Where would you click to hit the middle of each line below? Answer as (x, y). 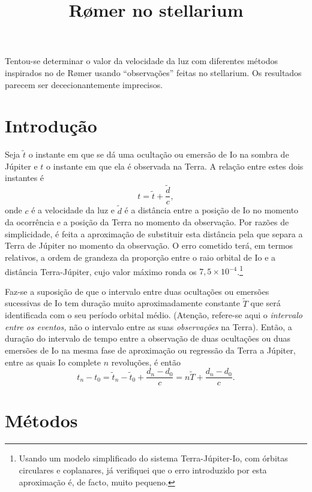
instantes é (25, 178)
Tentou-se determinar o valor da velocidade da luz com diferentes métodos (141, 61)
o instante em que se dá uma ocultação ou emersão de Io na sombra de (159, 154)
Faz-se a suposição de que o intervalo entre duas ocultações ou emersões (137, 291)
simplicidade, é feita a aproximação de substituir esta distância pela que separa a (154, 233)
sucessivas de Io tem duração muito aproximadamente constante (123, 303)
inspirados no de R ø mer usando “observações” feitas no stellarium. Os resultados (153, 72)
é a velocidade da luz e (73, 210)
